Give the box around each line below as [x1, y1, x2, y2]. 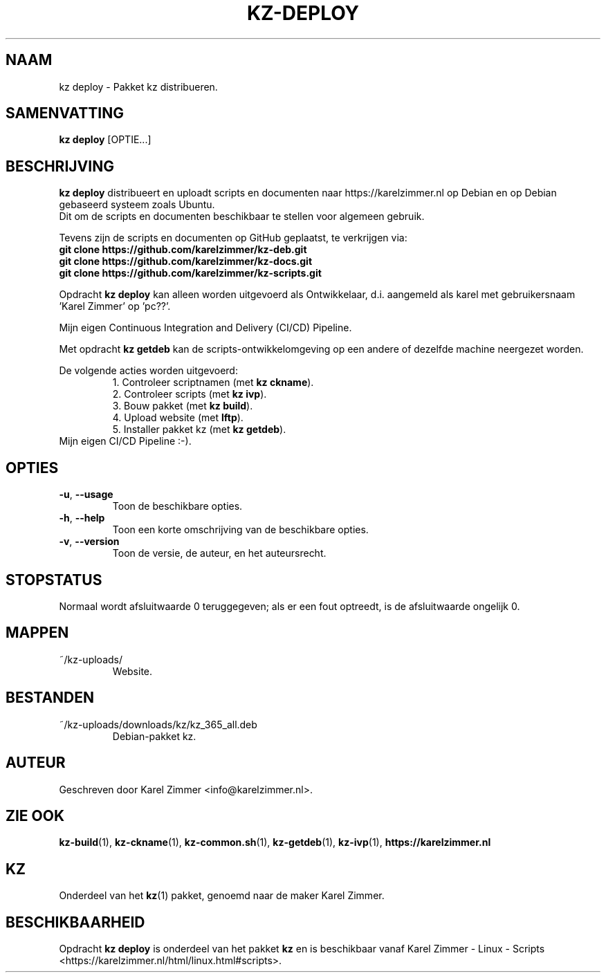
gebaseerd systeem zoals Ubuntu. [59, 199, 215, 211]
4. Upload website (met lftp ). [112, 412, 244, 424]
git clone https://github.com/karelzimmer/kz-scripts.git [59, 267, 322, 279]
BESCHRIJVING [6, 157, 114, 175]
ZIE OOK [6, 806, 65, 824]
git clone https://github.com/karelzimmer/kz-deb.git [59, 243, 307, 256]
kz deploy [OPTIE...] [59, 133, 151, 146]
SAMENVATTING [6, 104, 124, 122]
